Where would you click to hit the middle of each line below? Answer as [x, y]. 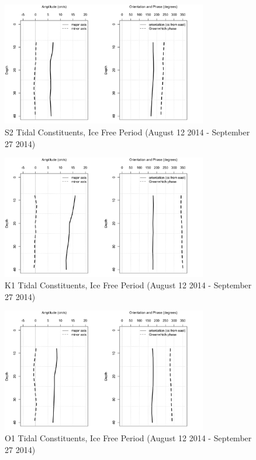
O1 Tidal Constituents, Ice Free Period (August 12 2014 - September [128, 438]
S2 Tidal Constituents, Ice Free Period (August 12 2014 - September [127, 132]
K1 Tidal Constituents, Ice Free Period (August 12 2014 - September [128, 285]
